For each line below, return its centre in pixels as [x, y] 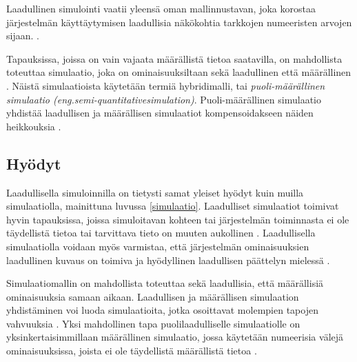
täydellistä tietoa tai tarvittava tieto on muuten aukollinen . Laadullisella [161, 233]
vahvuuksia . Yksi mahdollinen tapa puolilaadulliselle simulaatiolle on [153, 323]
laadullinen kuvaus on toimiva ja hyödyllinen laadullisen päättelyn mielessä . [168, 260]
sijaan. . [23, 36]
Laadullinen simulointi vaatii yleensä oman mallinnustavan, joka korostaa [161, 8]
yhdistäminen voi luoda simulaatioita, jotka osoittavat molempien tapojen [162, 310]
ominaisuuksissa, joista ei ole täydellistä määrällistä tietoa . [132, 351]
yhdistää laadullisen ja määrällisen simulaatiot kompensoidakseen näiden [160, 113]
